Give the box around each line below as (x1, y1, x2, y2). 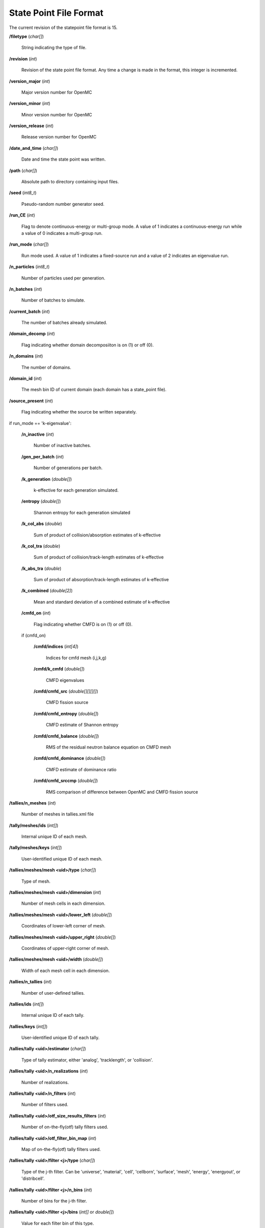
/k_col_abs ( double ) (21, 521, 62, 527)
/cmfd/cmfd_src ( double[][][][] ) (33, 688, 98, 694)
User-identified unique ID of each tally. (21, 1034, 100, 1041)
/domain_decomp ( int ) (9, 331, 55, 336)
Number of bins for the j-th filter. (21, 1198, 87, 1203)
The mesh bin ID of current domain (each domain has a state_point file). (21, 387, 167, 392)
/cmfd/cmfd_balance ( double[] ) (33, 733, 99, 739)
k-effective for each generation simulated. (33, 487, 119, 493)
